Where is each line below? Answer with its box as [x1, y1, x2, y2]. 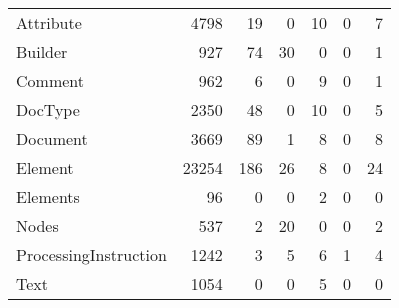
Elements [16, 185, 80, 208]
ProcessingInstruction [16, 243, 167, 266]
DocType [16, 98, 80, 121]
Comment [16, 69, 84, 92]
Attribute [16, 11, 82, 34]
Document [16, 127, 88, 150]
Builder [16, 40, 68, 63]
